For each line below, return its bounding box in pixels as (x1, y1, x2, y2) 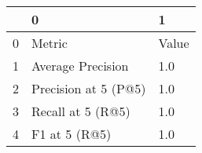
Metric (31, 34, 68, 52)
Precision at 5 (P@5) (31, 79, 146, 97)
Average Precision (31, 56, 129, 75)
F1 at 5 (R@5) (31, 125, 112, 143)
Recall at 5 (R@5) (31, 102, 130, 120)
